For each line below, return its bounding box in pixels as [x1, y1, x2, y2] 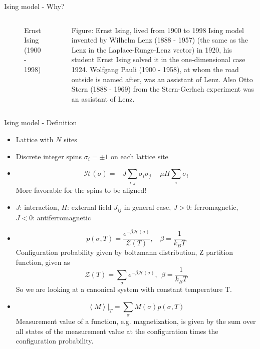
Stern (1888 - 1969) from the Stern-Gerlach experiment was [71, 84, 254, 94]
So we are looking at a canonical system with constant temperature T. [16, 284, 232, 294]
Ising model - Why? [4, 1, 65, 11]
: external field [67, 202, 112, 212]
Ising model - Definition [4, 117, 77, 128]
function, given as [16, 256, 70, 267]
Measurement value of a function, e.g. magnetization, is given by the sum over [16, 316, 256, 326]
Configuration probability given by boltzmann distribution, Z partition [16, 247, 233, 257]
